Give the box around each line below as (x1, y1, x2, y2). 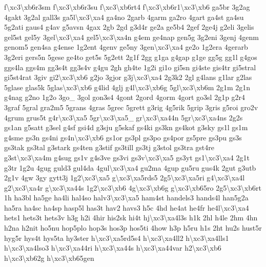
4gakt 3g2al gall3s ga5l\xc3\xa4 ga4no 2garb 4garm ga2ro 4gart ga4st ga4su (4, 11, 244, 22)
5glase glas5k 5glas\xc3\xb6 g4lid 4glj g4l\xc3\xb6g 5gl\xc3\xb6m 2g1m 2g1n (4, 81, 251, 92)
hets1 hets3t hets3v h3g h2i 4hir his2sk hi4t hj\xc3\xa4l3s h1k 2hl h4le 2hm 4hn (4, 212, 258, 223)
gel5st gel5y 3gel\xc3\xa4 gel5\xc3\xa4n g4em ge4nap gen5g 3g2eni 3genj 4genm (4, 31, 259, 42)
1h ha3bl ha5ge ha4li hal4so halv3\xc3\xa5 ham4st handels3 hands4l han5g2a (4, 192, 249, 203)
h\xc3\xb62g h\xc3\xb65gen (4, 252, 94, 263)
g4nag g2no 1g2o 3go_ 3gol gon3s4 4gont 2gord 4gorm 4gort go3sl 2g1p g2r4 (4, 92, 245, 102)
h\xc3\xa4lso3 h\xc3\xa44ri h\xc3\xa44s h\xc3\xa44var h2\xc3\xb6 (4, 242, 221, 253)
